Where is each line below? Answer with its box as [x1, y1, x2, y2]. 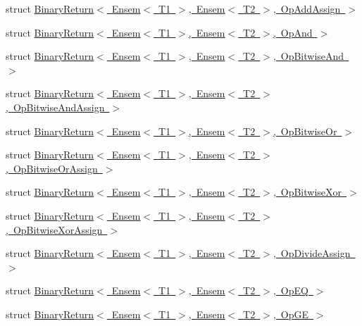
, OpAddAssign [273, 1, 341, 15]
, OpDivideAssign [273, 246, 351, 261]
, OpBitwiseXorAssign [6, 222, 103, 237]
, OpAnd [273, 25, 313, 39]
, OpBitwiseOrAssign [6, 161, 98, 175]
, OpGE [273, 306, 308, 321]
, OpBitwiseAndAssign [6, 99, 105, 114]
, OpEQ [273, 283, 308, 298]
